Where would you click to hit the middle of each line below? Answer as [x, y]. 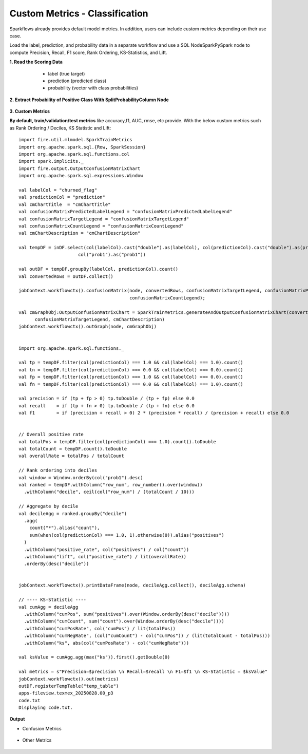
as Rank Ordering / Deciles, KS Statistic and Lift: [60, 128]
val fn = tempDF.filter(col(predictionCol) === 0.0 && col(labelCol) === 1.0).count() [131, 384]
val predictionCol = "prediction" [62, 197]
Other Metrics [37, 740]
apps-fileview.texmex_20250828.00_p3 [66, 693]
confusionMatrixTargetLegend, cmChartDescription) [100, 319]
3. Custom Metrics [30, 111]
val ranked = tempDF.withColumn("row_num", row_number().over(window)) [111, 485]
